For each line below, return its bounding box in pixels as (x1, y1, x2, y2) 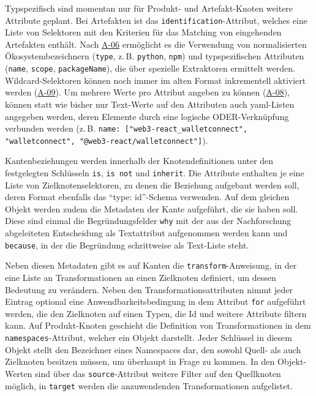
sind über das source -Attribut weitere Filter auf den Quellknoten (35, 367, 281, 379)
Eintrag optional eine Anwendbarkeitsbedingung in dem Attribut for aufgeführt (5, 295, 306, 308)
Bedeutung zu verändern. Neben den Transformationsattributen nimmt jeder (5, 283, 293, 296)
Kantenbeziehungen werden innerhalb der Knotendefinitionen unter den (5, 154, 274, 167)
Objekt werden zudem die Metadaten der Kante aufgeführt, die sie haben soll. (5, 202, 298, 215)
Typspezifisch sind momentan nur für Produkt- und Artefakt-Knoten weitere (5, 2, 293, 14)
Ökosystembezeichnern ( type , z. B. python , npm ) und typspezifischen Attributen (5, 50, 304, 62)
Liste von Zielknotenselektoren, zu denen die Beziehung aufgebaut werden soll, (5, 178, 299, 191)
